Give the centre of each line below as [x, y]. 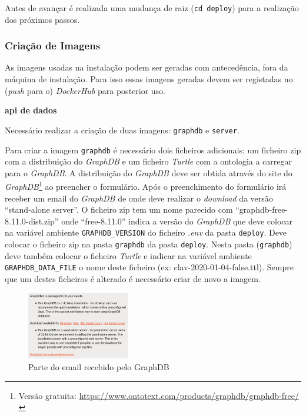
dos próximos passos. [42, 19]
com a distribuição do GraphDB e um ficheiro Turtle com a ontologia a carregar [149, 161]
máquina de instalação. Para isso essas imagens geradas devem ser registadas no [149, 79]
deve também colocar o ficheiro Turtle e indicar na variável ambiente [128, 255]
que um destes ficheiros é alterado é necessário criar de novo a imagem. [133, 278]
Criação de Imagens [53, 46]
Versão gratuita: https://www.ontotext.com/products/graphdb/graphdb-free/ [159, 395]
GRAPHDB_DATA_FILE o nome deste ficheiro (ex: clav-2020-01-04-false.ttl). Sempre [149, 267]
